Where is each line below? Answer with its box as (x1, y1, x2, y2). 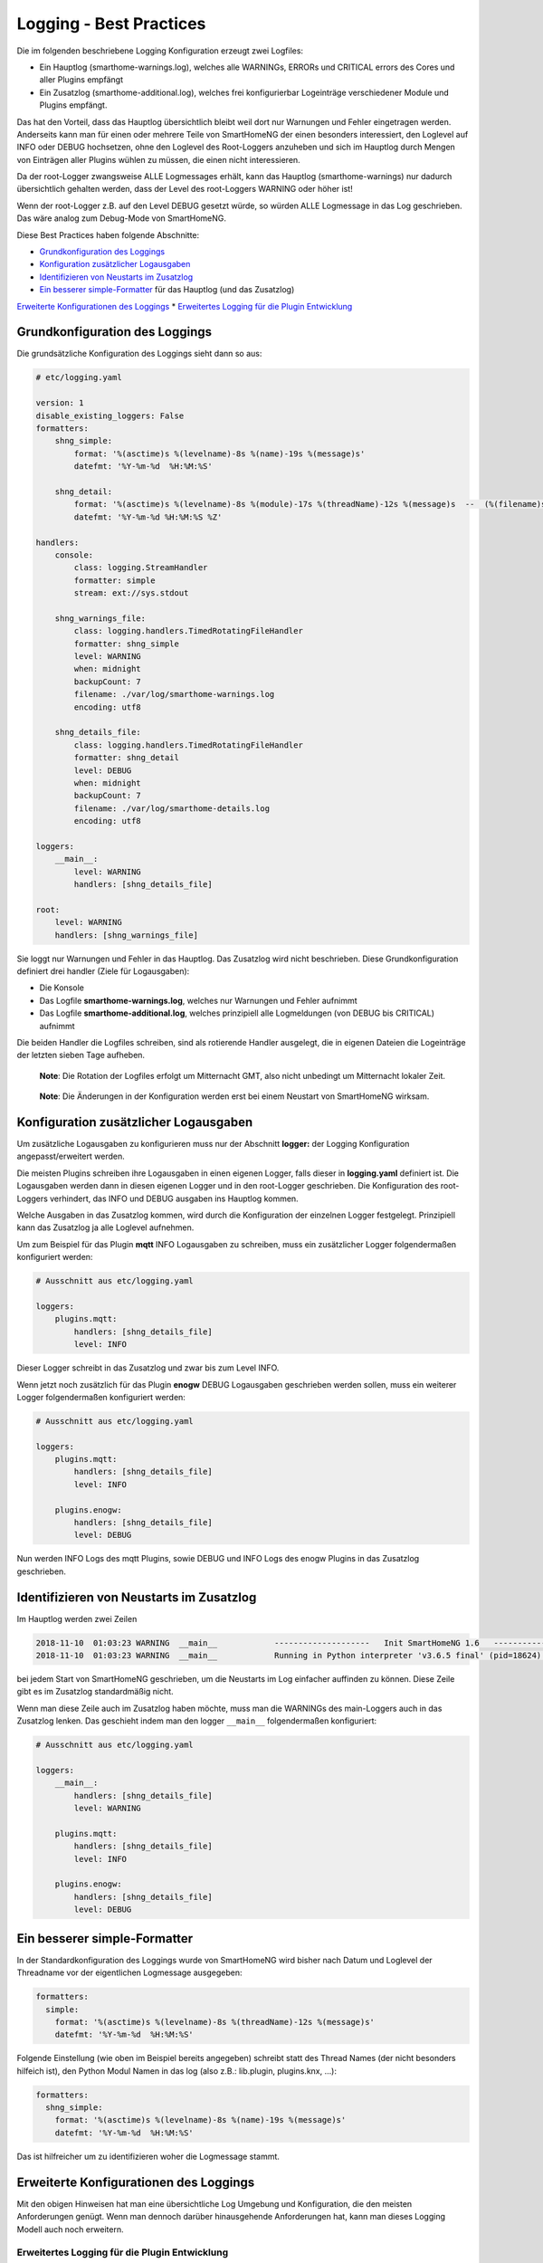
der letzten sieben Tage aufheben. (16, 1050, 145, 1061)
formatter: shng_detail (73, 752, 180, 763)
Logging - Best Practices (16, 14, 206, 33)
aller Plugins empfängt (39, 74, 124, 85)
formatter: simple (73, 575, 156, 586)
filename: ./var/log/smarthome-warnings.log (73, 689, 275, 700)
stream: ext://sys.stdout (73, 588, 189, 598)
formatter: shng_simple (73, 638, 180, 649)
